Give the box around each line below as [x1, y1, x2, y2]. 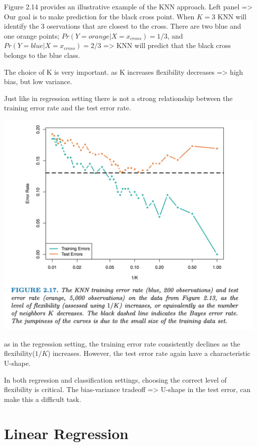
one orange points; [4, 30, 60, 41]
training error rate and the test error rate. [4, 102, 131, 113]
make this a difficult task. [4, 394, 82, 404]
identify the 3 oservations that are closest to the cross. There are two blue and [4, 21, 241, 31]
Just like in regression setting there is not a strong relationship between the [4, 93, 233, 103]
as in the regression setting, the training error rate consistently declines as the [4, 338, 240, 348]
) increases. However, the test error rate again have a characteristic [47, 348, 251, 358]
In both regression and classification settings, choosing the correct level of [4, 374, 227, 385]
